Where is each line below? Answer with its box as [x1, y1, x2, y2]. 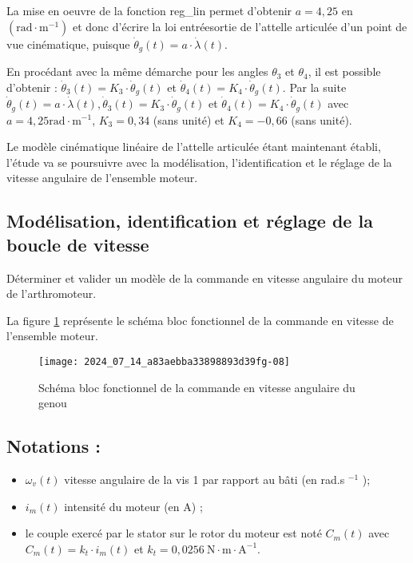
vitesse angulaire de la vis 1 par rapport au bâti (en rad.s [64, 470, 345, 487]
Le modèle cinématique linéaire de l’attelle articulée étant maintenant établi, [6, 138, 381, 155]
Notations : [6, 434, 101, 458]
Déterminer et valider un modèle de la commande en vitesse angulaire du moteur [6, 269, 403, 286]
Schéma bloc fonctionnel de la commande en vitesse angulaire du [38, 379, 355, 395]
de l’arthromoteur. [6, 285, 97, 302]
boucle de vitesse [6, 232, 149, 256]
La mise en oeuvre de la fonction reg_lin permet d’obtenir [6, 2, 292, 18]
